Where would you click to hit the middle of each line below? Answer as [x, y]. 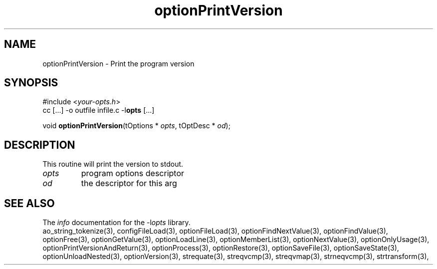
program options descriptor [133, 173]
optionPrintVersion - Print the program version [118, 63]
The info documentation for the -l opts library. [116, 223]
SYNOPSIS [31, 83]
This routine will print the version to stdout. [113, 164]
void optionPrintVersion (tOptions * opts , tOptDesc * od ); [136, 126]
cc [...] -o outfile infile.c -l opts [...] [99, 110]
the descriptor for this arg [129, 183]
